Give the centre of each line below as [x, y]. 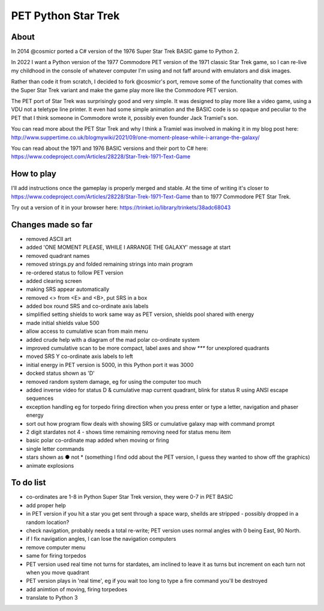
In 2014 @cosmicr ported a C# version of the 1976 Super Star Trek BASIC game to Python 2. [125, 52]
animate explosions [50, 465]
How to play [34, 174]
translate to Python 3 [52, 598]
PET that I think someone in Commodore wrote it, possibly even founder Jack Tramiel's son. [125, 118]
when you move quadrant [58, 572]
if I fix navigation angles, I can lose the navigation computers [101, 539]
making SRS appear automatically [68, 289]
